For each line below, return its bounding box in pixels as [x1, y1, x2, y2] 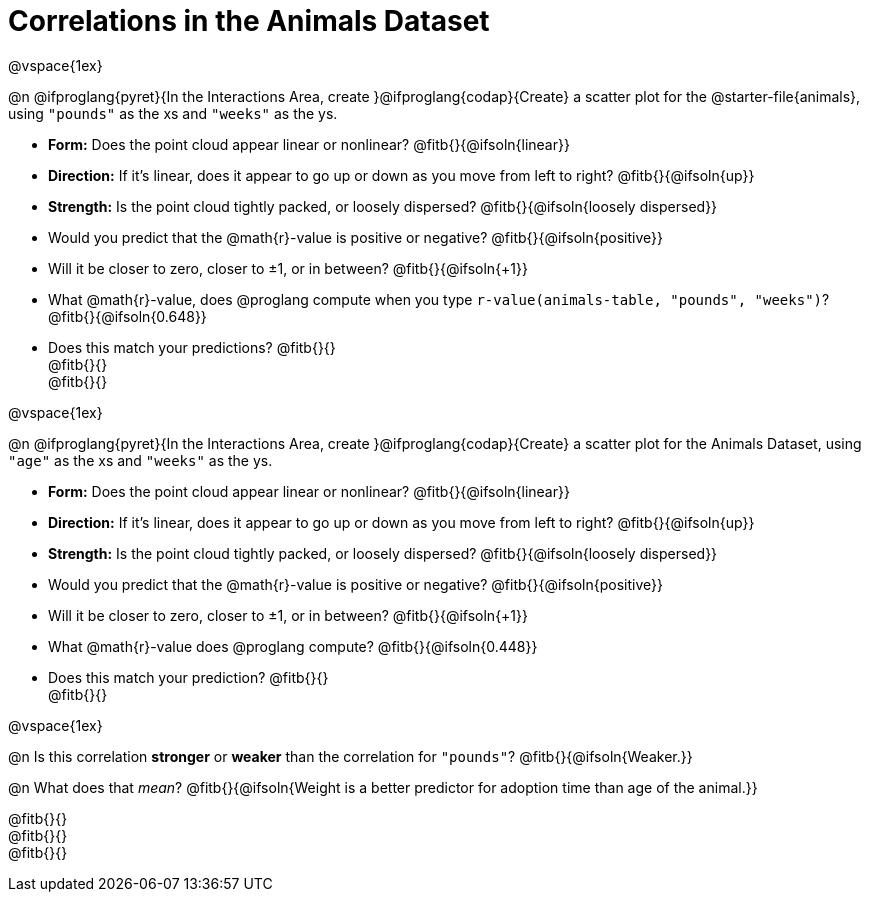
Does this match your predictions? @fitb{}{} [48, 338, 336, 356]
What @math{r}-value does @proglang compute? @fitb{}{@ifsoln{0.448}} [48, 637, 538, 655]
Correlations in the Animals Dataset [8, 4, 490, 38]
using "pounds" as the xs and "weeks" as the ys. [8, 104, 338, 122]
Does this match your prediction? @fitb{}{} [48, 668, 329, 686]
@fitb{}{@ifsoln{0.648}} [48, 307, 207, 325]
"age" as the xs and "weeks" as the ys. [8, 451, 273, 469]
